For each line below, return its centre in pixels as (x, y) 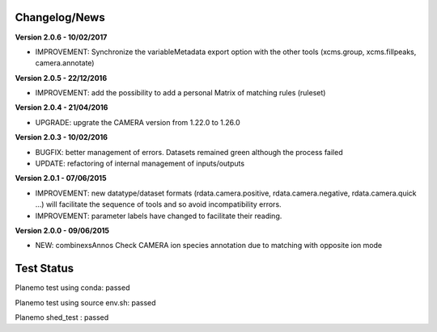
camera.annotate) (65, 63)
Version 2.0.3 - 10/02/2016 (62, 137)
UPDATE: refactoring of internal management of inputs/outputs (140, 164)
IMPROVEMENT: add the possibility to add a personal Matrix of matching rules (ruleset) (180, 93)
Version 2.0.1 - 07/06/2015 (61, 179)
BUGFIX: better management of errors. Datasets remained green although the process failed (189, 152)
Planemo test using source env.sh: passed (86, 302)
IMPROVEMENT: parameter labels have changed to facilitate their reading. (159, 216)
